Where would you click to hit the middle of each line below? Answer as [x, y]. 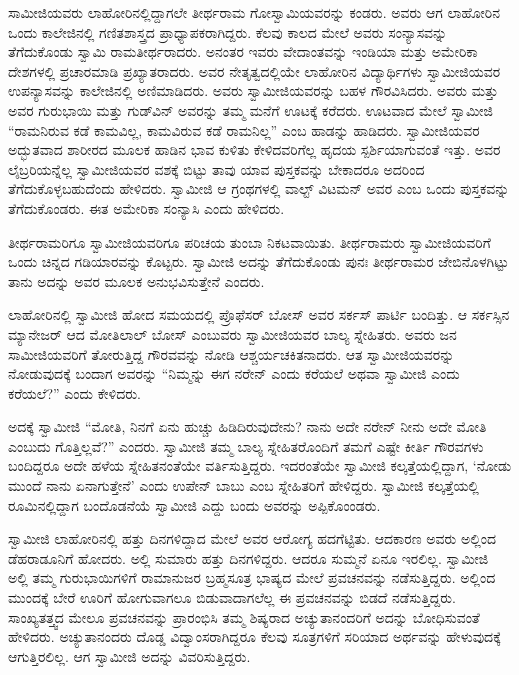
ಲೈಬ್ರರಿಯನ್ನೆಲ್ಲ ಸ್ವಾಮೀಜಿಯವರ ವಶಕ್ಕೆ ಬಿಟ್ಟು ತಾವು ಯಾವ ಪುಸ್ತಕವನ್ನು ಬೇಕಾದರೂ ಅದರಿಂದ [216, 168]
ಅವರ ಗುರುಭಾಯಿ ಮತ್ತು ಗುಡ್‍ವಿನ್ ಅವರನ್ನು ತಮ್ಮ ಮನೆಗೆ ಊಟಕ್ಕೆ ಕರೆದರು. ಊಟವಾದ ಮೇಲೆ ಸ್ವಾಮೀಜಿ [250, 109]
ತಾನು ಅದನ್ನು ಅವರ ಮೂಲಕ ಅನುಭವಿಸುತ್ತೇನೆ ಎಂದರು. [136, 280]
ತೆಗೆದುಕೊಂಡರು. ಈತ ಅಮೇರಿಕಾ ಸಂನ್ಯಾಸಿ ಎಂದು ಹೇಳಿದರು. [146, 207]
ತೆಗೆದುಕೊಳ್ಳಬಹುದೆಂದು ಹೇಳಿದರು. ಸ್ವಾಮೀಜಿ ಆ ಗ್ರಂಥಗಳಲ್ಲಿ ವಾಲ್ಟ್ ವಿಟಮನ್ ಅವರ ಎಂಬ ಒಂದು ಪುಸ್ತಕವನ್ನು [259, 188]
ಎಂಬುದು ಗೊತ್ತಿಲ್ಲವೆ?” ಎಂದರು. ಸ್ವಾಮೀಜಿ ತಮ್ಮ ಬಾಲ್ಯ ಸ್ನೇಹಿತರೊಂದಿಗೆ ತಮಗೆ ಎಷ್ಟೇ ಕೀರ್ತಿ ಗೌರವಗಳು [246, 445]
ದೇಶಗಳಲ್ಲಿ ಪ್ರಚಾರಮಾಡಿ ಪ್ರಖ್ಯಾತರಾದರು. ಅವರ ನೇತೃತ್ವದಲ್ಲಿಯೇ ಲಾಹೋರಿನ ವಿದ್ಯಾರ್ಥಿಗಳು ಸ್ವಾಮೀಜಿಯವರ [254, 70]
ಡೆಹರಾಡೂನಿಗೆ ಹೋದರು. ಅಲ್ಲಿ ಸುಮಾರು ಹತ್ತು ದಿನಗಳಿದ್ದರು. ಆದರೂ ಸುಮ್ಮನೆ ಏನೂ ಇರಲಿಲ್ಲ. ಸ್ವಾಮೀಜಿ [248, 557]
